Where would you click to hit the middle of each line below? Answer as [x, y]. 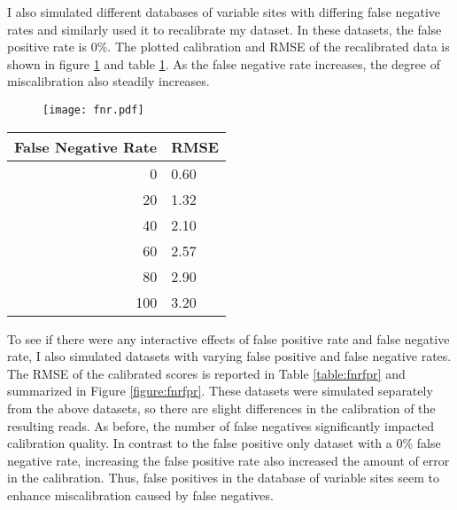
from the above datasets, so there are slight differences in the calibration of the [221, 408]
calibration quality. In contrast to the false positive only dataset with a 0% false [224, 443]
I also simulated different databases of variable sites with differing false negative [224, 12]
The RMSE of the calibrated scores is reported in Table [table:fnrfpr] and [206, 373]
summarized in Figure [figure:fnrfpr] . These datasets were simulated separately [220, 391]
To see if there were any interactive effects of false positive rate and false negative [228, 338]
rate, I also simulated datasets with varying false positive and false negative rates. [229, 356]
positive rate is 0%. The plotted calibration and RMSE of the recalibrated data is [228, 47]
